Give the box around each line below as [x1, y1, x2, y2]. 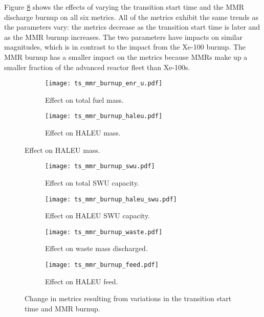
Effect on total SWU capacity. [45, 177, 139, 188]
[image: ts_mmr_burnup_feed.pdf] [45, 261, 159, 268]
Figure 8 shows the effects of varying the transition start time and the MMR [4, 2, 245, 12]
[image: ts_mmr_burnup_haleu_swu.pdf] [45, 195, 177, 203]
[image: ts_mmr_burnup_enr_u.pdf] [45, 80, 163, 87]
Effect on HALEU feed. [45, 276, 118, 286]
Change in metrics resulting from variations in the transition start [25, 293, 232, 304]
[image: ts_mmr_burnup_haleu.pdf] [45, 112, 163, 120]
